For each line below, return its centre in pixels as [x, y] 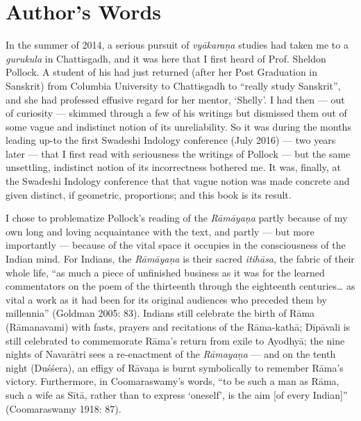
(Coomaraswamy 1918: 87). [64, 408]
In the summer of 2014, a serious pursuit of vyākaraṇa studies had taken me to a [177, 45]
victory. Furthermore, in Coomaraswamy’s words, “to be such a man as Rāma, [173, 381]
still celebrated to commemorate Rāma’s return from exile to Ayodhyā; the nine [175, 340]
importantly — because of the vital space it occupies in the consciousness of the [176, 245]
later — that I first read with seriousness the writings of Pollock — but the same [178, 153]
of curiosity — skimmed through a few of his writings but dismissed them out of [176, 113]
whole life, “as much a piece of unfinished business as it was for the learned [165, 272]
